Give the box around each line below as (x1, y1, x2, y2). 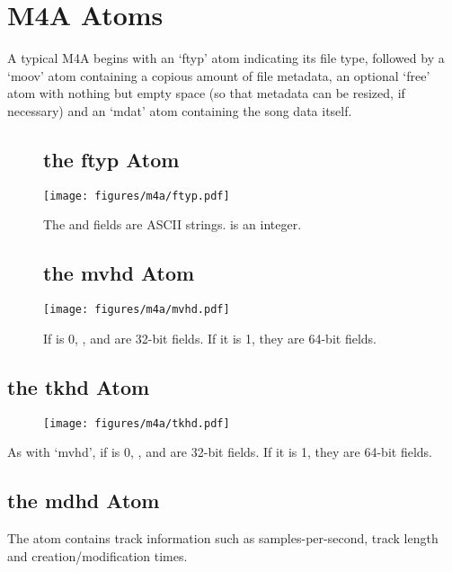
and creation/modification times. (7, 546, 188, 565)
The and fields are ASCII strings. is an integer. (43, 215, 302, 234)
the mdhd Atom (7, 487, 160, 514)
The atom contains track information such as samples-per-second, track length (7, 529, 439, 548)
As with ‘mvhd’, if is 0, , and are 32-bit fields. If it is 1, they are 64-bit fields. (7, 442, 432, 461)
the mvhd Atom (43, 259, 195, 287)
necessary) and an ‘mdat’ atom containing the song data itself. (7, 101, 352, 120)
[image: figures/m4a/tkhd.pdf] (43, 416, 230, 430)
